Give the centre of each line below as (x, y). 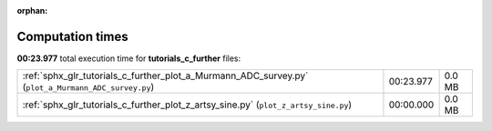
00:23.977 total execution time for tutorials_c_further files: (129, 58)
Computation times (72, 36)
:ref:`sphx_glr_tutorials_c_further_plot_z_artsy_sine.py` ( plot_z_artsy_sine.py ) (187, 105)
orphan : (32, 10)
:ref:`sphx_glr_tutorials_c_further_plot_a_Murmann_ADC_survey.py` (165, 76)
